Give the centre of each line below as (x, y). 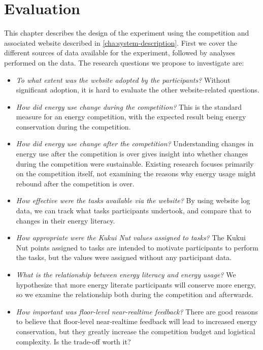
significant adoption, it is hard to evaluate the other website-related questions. (138, 90)
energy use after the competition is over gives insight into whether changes (132, 154)
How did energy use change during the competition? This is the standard (129, 106)
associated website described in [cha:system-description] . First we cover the (121, 42)
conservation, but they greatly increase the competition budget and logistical (136, 331)
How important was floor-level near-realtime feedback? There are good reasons (137, 311)
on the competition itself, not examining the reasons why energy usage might (136, 173)
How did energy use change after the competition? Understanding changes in (135, 144)
